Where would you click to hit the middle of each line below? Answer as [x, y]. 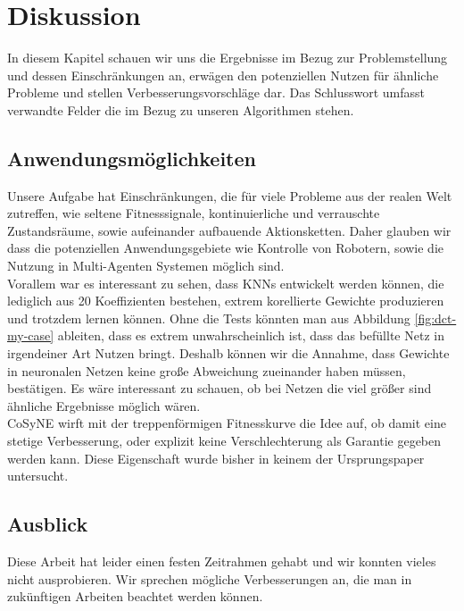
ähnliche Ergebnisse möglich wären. [104, 405]
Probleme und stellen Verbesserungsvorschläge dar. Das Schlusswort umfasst [216, 92]
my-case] [31, 335]
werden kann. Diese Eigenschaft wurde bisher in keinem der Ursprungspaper [216, 458]
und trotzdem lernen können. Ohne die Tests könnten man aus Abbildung [209, 318]
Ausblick [48, 524]
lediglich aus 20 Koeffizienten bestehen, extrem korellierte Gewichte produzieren [226, 301]
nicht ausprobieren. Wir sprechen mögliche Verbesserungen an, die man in [210, 578]
